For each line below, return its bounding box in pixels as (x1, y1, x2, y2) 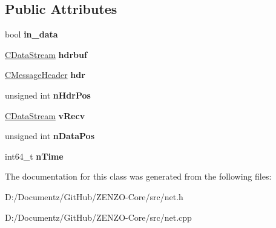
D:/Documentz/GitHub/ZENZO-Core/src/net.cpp (5, 210, 192, 223)
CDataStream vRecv (5, 109, 85, 122)
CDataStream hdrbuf (5, 48, 87, 60)
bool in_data (5, 28, 58, 41)
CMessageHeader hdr (5, 68, 85, 81)
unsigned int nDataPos (5, 129, 94, 142)
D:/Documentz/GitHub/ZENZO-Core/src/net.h (5, 190, 183, 203)
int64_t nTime (5, 149, 64, 162)
